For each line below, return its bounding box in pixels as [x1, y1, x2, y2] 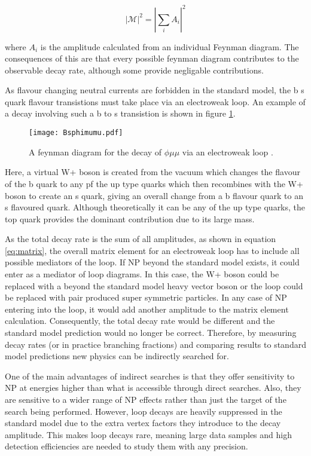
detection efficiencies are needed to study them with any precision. [5, 440, 248, 452]
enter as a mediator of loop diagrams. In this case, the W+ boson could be [5, 268, 279, 280]
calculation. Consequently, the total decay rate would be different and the [5, 314, 275, 327]
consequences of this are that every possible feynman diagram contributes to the [5, 52, 299, 65]
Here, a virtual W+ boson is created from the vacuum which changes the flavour [5, 166, 300, 178]
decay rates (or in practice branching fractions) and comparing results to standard [5, 338, 306, 350]
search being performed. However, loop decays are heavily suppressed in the [5, 405, 282, 417]
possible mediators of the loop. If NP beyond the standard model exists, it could [5, 256, 300, 268]
